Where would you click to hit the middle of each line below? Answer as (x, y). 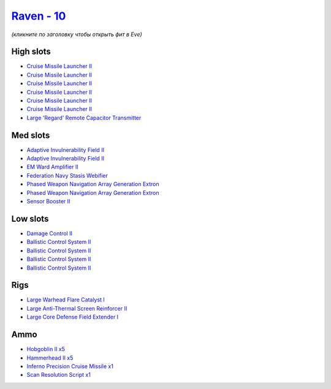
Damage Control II (50, 233)
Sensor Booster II (48, 202)
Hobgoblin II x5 (46, 349)
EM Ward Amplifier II (53, 167)
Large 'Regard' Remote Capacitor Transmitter (84, 118)
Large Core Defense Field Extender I (73, 317)
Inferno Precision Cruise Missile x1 (70, 366)
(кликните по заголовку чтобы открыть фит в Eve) (77, 34)
